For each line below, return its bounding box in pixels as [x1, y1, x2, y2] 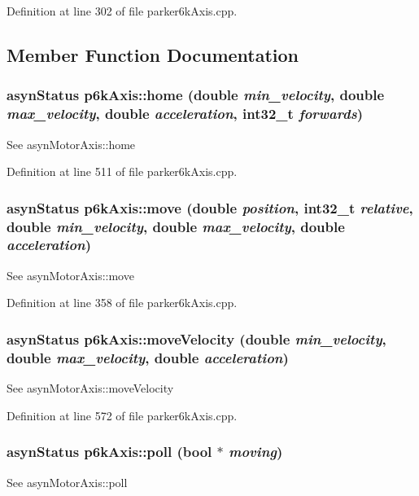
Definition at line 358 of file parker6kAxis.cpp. [7, 294, 238, 311]
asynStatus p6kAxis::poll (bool [7, 441, 212, 462]
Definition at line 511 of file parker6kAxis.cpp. [7, 163, 238, 180]
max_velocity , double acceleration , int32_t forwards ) [7, 103, 363, 124]
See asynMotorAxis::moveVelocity [7, 380, 174, 397]
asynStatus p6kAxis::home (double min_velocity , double [7, 85, 385, 105]
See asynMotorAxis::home [7, 135, 136, 152]
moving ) [229, 441, 283, 462]
